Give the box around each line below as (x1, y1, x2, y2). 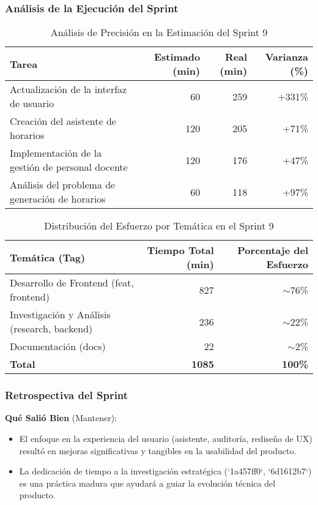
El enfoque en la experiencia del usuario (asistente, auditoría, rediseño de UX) (19, 432, 312, 445)
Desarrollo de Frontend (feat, (10, 275, 134, 290)
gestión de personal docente (10, 160, 128, 174)
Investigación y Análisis (10, 307, 111, 322)
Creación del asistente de (10, 114, 116, 129)
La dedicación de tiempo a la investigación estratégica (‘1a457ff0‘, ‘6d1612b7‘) (19, 465, 312, 477)
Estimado (153, 50, 201, 64)
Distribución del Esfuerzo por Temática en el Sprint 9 (44, 219, 274, 233)
